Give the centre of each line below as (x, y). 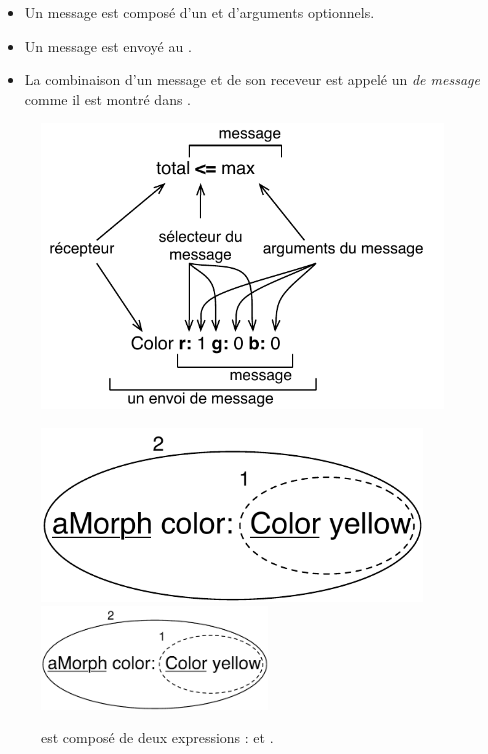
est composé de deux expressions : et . (157, 737)
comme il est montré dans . (108, 98)
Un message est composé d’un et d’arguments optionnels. (199, 12)
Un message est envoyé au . (108, 45)
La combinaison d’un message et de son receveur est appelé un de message (252, 79)
